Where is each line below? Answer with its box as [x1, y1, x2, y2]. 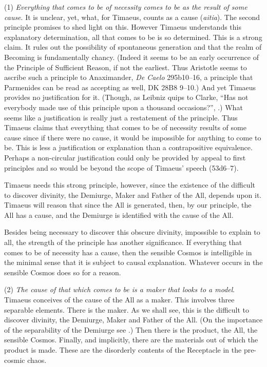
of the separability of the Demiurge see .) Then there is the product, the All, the [4, 324, 258, 335]
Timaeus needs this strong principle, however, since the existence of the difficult [4, 179, 255, 190]
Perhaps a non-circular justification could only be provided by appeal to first [4, 152, 246, 162]
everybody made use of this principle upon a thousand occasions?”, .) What [4, 101, 243, 112]
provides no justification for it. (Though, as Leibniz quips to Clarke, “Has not [4, 92, 249, 103]
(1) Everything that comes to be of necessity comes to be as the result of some [4, 2, 247, 12]
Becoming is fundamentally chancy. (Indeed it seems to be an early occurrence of [4, 51, 259, 62]
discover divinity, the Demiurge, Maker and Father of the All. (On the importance [4, 314, 263, 325]
